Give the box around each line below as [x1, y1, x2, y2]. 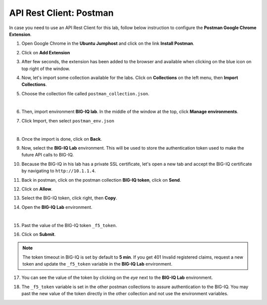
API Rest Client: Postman [9, 7, 114, 18]
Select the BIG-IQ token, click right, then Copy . [21, 195, 117, 201]
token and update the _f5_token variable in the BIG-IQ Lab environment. [22, 261, 173, 267]
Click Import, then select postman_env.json [21, 117, 115, 123]
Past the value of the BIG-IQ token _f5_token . [21, 222, 117, 228]
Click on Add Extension [21, 49, 70, 55]
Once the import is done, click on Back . [21, 136, 102, 142]
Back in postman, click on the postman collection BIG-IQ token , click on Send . [21, 177, 181, 183]
